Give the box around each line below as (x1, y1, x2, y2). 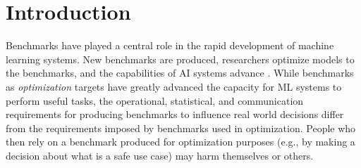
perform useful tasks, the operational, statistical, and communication (6, 93, 304, 108)
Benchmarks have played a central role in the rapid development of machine (6, 38, 334, 53)
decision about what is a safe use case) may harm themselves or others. (6, 148, 314, 162)
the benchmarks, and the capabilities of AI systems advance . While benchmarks (6, 65, 354, 80)
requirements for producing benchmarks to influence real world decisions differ (6, 107, 344, 122)
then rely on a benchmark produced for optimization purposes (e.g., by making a (6, 134, 355, 149)
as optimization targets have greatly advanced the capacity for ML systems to (6, 79, 342, 93)
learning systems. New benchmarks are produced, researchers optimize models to (6, 51, 355, 66)
